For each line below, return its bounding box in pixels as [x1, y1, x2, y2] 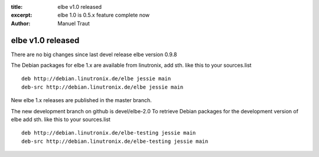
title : [11, 4, 23, 10]
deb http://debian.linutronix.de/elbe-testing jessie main [21, 130, 196, 136]
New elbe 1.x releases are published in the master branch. [11, 97, 152, 104]
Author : [11, 19, 31, 27]
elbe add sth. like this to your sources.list [11, 116, 110, 123]
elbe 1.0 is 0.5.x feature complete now [57, 12, 150, 19]
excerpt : [11, 12, 32, 19]
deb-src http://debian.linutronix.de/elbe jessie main [21, 83, 184, 90]
